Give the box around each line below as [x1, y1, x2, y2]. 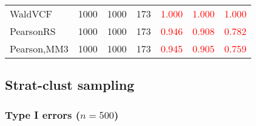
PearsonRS [10, 24, 56, 38]
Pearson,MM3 [10, 42, 69, 55]
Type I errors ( [5, 107, 81, 122]
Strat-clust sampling [5, 75, 135, 94]
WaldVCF [10, 7, 53, 20]
